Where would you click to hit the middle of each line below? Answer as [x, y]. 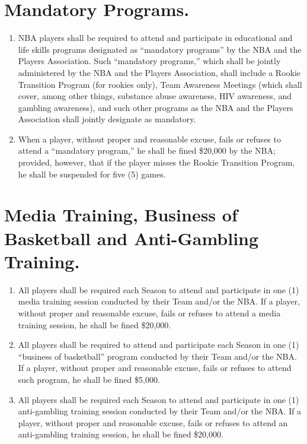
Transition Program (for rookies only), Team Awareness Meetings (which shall [160, 84]
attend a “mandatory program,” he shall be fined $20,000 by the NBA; [147, 150]
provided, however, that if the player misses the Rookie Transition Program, [156, 162]
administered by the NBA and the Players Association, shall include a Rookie [159, 72]
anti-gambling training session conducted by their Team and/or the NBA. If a [160, 411]
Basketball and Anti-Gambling [132, 238]
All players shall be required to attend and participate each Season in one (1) [159, 345]
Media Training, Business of [121, 215]
